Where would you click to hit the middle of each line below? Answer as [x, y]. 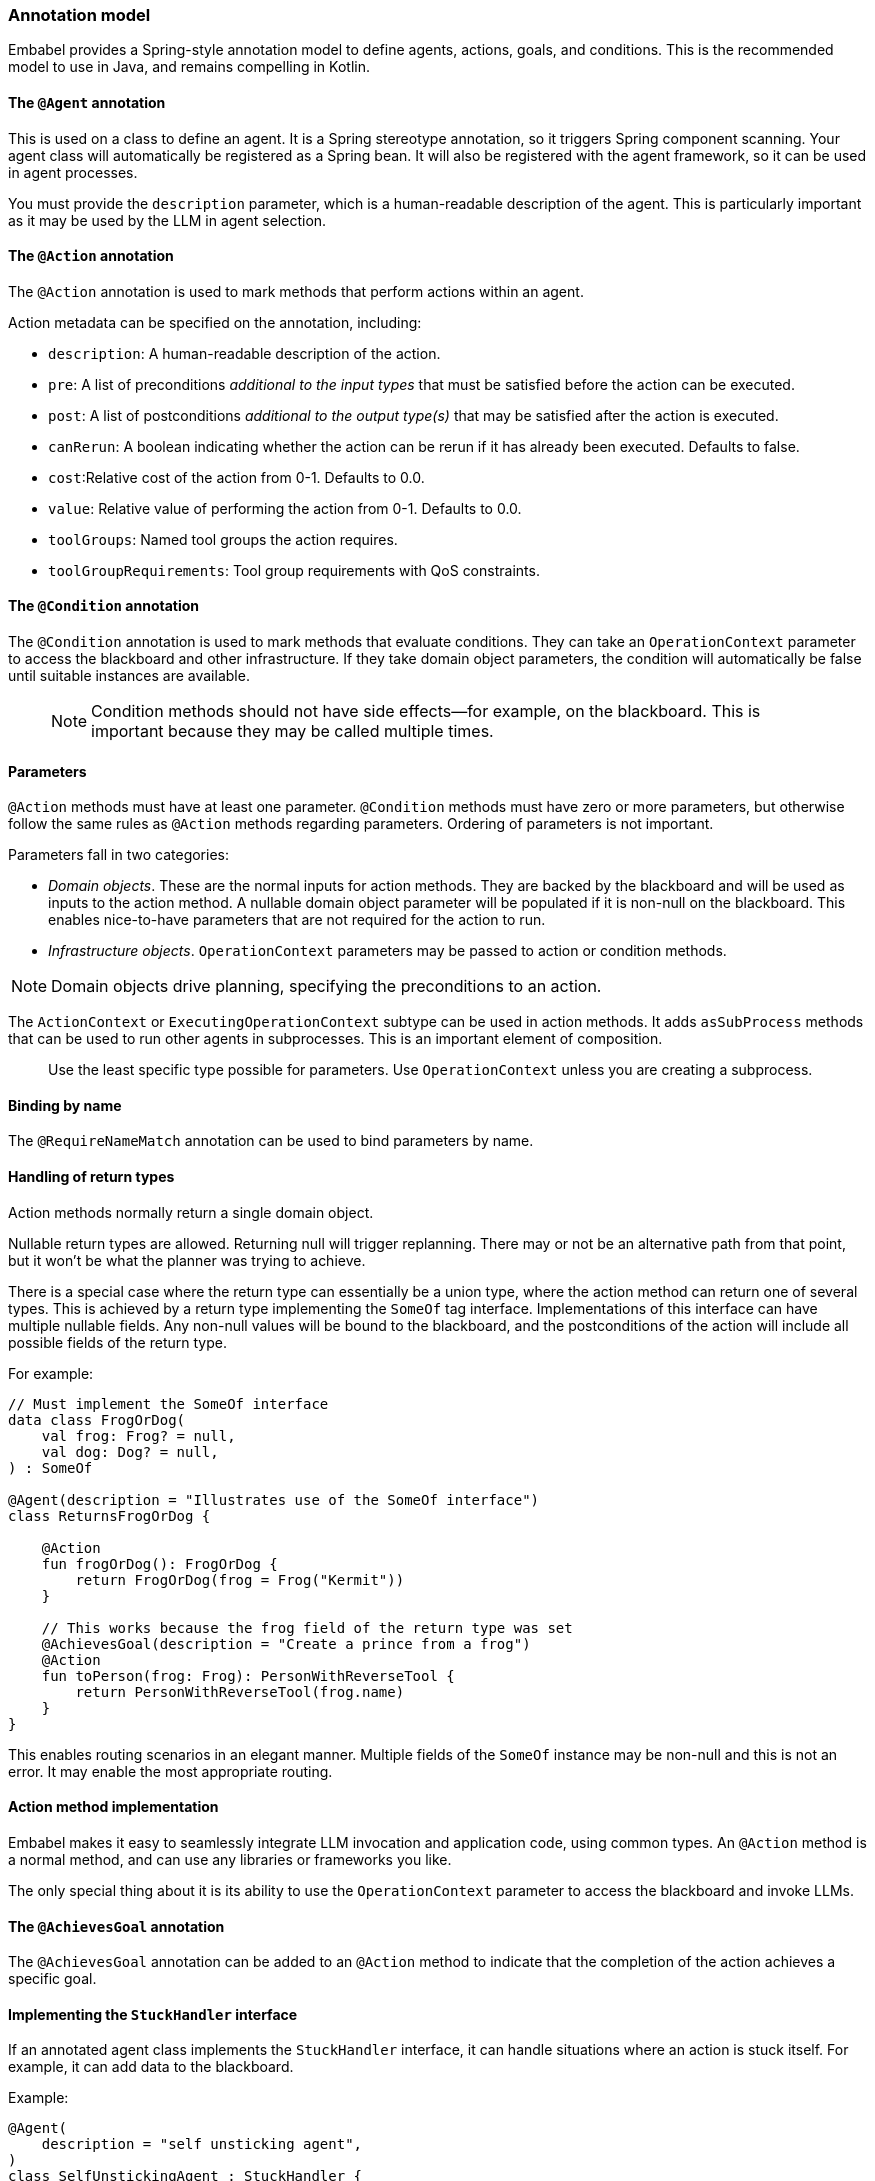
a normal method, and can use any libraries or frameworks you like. [230, 1859]
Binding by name [65, 1105]
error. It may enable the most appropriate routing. [170, 1771]
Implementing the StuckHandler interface [153, 2014]
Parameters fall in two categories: [118, 855]
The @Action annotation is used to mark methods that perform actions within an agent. [296, 291]
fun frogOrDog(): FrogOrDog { [159, 1563]
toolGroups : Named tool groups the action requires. [223, 539]
